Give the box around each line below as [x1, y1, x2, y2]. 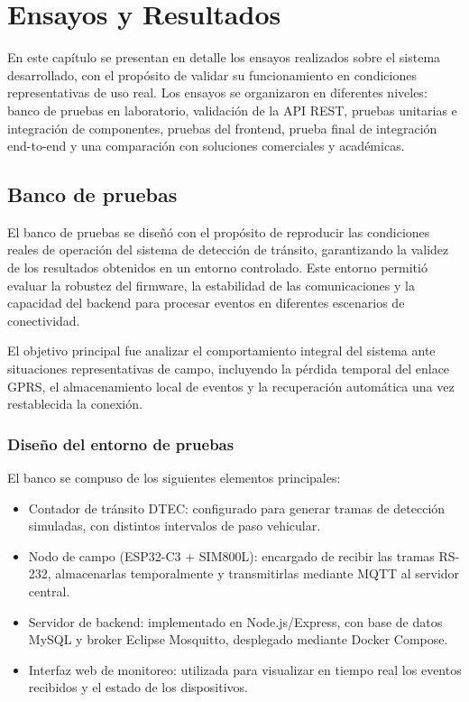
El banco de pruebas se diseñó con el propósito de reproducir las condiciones [7, 222, 430, 241]
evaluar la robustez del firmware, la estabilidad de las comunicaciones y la [7, 275, 415, 294]
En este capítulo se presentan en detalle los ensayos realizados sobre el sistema [7, 48, 441, 67]
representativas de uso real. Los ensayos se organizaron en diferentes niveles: [7, 83, 428, 102]
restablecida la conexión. [7, 394, 143, 413]
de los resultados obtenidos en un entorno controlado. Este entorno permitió [7, 258, 428, 277]
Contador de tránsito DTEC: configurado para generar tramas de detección [28, 498, 446, 517]
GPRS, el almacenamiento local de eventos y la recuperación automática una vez [7, 376, 455, 395]
